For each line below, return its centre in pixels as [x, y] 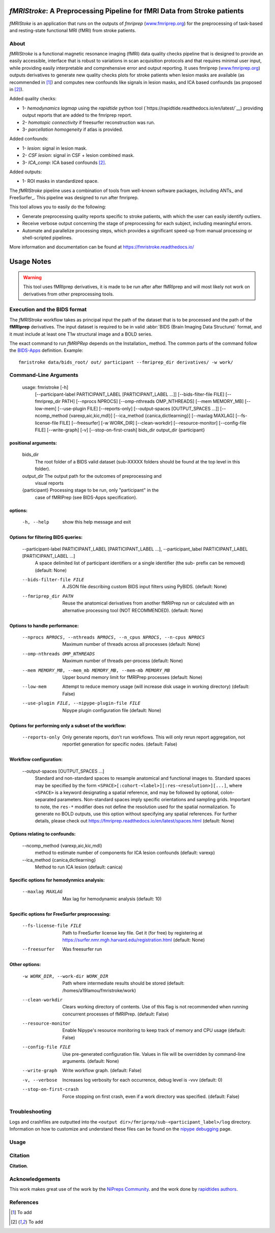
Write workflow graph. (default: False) [102, 1071]
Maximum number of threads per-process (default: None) [123, 661]
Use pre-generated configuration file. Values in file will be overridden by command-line [154, 1054]
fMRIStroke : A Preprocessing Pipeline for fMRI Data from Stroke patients [127, 11]
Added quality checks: [33, 99]
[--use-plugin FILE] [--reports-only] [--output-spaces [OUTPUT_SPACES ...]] [138, 408]
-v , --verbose [40, 1080]
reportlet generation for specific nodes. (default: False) [120, 744]
